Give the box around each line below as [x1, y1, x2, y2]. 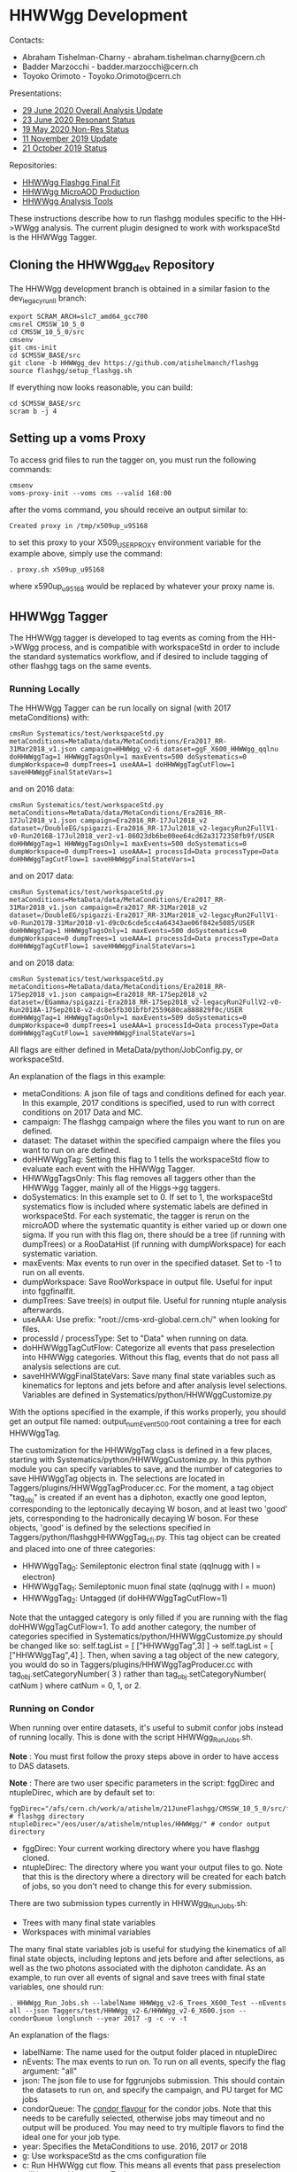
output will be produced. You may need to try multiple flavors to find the [21, 2121, 285, 2132]
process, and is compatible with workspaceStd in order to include [41, 642, 280, 652]
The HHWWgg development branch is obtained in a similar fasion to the [9, 283, 270, 293]
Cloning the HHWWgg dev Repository [9, 258, 215, 275]
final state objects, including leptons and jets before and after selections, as [9, 1953, 285, 1964]
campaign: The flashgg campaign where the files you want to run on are [21, 1117, 286, 1127]
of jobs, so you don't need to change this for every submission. [21, 1880, 253, 1891]
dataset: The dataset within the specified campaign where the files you [21, 1135, 281, 1146]
